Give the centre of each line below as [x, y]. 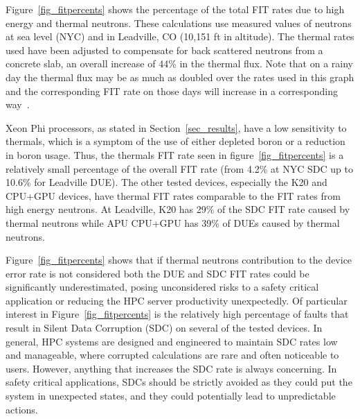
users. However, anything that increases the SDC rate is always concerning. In [171, 368]
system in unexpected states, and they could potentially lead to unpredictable [171, 396]
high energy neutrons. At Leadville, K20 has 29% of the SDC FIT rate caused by [178, 209]
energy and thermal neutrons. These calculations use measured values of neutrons [179, 23]
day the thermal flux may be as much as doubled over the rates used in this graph [180, 77]
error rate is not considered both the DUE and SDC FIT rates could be [157, 273]
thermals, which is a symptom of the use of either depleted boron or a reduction [175, 141]
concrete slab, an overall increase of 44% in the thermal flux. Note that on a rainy [179, 63]
